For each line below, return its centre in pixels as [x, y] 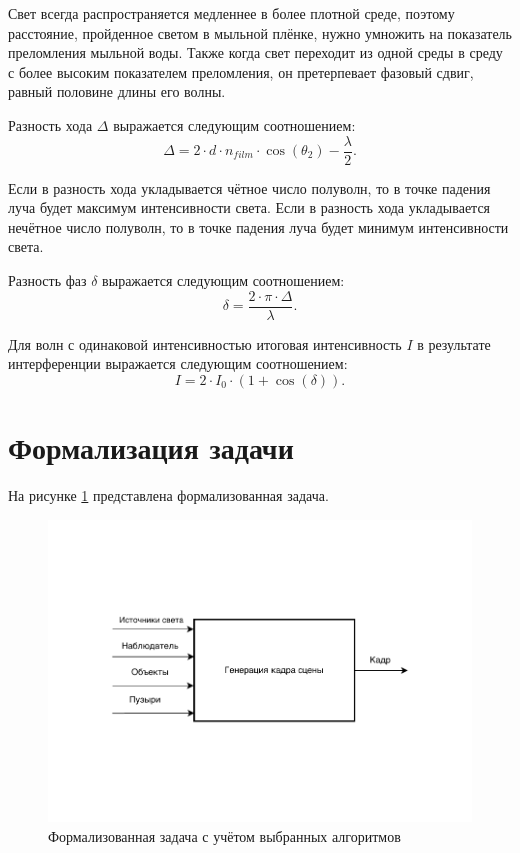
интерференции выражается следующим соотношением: [178, 363]
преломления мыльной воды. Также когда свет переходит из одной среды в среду [255, 52]
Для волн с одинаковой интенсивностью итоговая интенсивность [205, 343]
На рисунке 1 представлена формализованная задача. [168, 494]
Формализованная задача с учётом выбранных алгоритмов [224, 835]
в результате [454, 343]
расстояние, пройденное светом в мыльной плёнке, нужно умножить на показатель [260, 32]
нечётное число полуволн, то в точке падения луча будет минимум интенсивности [258, 226]
